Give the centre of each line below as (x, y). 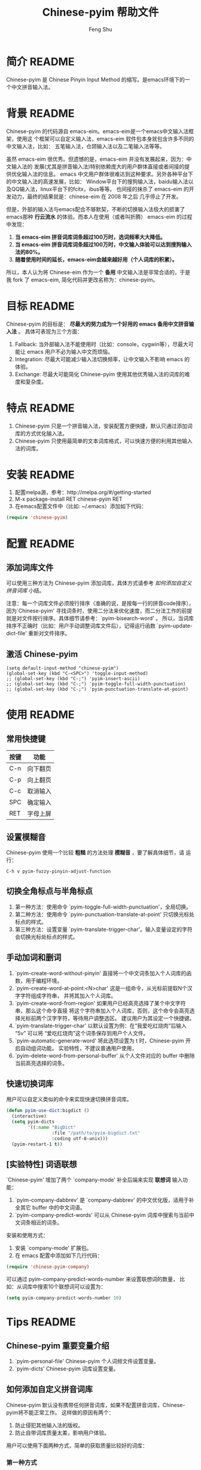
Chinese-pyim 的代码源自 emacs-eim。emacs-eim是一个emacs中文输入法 (98, 131)
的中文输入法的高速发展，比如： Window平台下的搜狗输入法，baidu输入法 (97, 181)
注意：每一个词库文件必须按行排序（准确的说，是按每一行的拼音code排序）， (100, 603)
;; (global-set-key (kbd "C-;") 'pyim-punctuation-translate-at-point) (97, 689)
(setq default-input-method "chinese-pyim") (63, 668)
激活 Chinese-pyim (42, 654)
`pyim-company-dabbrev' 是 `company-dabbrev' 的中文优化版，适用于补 (104, 1200)
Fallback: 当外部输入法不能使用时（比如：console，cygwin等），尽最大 (101, 344)
